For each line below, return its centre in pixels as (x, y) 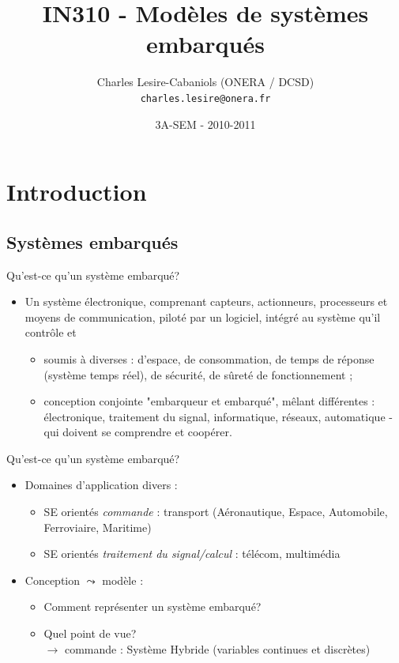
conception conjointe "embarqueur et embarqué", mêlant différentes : (209, 401)
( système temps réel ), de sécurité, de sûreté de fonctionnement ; (198, 374)
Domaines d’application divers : (101, 485)
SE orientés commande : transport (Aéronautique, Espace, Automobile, (216, 512)
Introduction (77, 192)
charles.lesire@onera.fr (205, 98)
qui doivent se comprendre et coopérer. (138, 432)
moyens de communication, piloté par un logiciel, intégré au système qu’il (203, 316)
